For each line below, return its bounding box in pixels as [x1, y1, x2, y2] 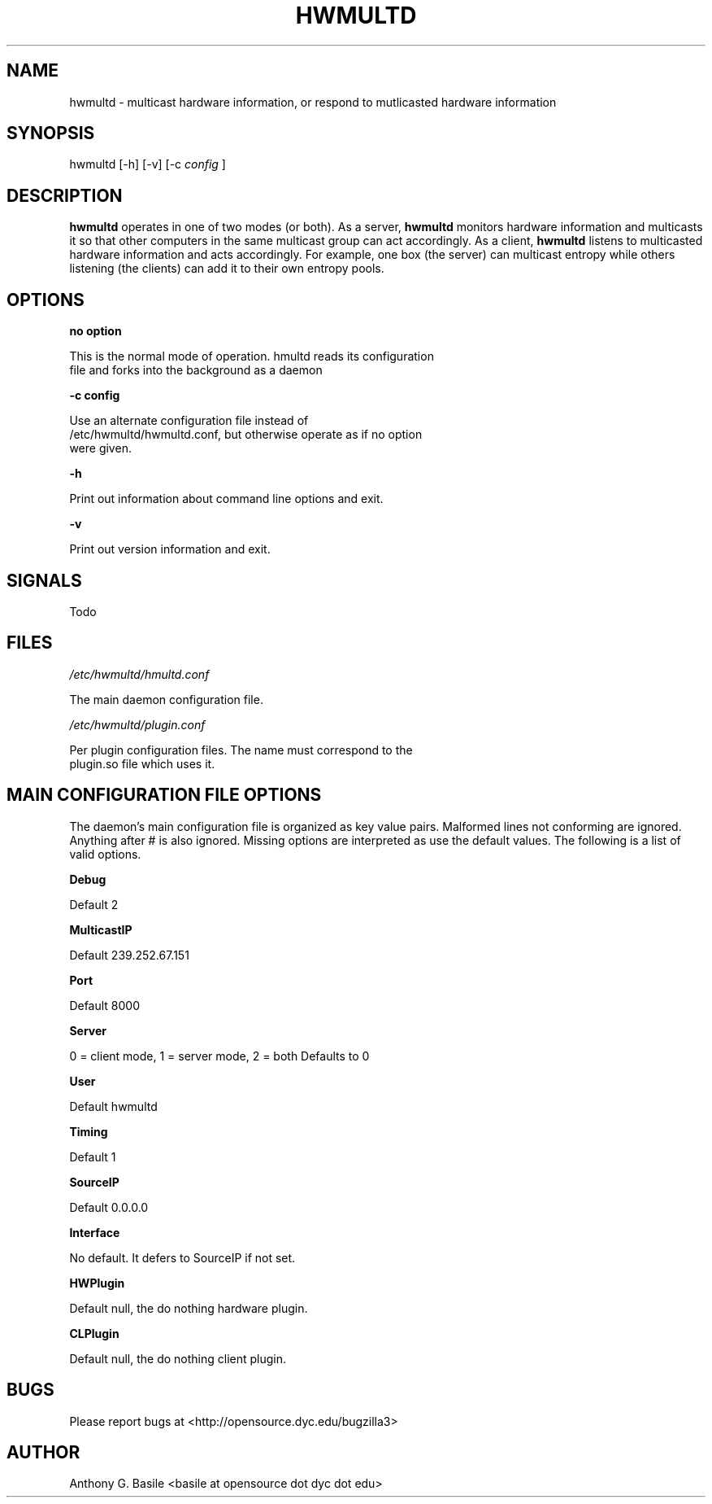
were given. [69, 441, 132, 456]
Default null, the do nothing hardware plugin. [69, 1301, 308, 1315]
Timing [69, 1124, 108, 1139]
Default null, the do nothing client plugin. [69, 1351, 286, 1366]
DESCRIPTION [7, 185, 123, 206]
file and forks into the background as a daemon [69, 363, 323, 378]
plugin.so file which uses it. [69, 756, 215, 771]
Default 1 [69, 1149, 116, 1164]
